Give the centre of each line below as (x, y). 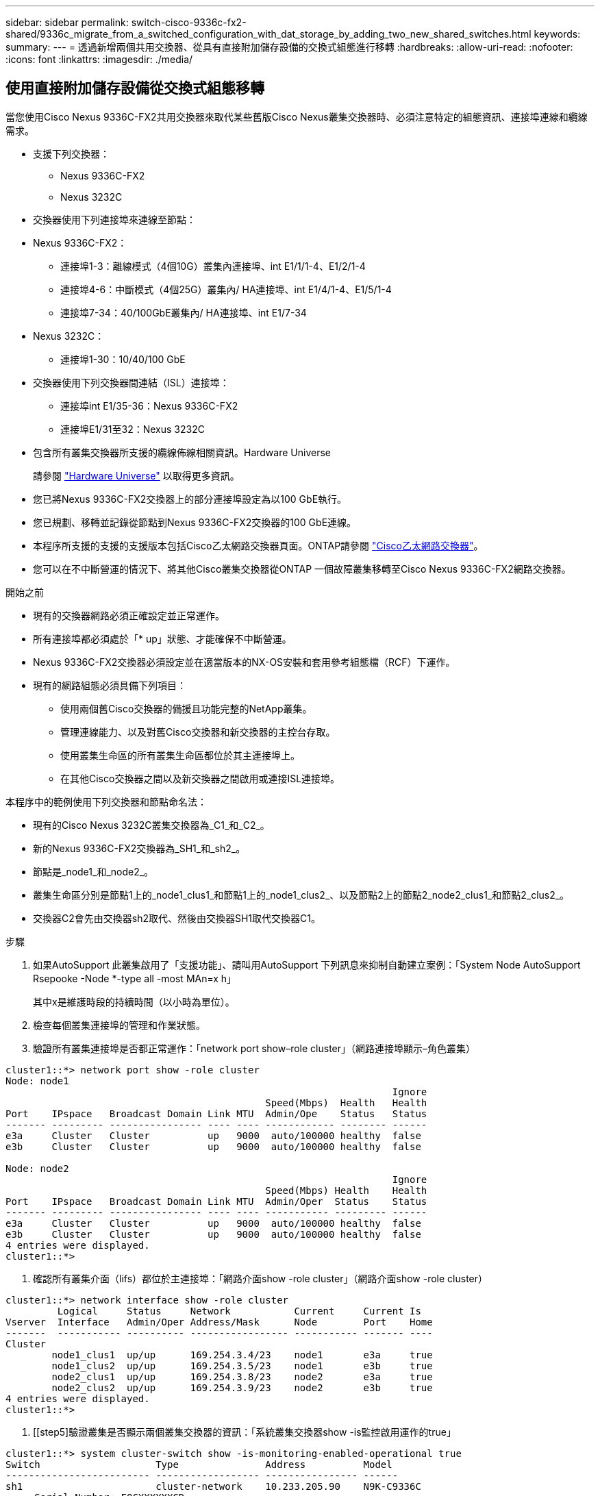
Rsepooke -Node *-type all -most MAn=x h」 (135, 978)
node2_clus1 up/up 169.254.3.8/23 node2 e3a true (242, 1376)
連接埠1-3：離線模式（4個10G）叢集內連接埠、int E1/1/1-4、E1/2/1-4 (213, 266)
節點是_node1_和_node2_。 (93, 871)
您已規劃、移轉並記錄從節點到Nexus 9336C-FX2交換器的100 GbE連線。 (195, 522)
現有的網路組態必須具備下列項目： (110, 685)
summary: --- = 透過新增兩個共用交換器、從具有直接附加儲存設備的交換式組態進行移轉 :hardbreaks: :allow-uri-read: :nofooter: (289, 47)
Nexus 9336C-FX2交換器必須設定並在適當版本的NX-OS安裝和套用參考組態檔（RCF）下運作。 (244, 662)
